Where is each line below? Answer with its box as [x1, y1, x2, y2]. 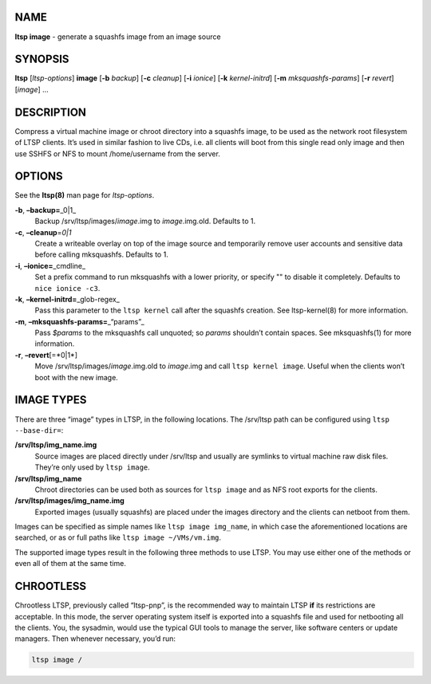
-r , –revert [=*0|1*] [14, 350, 77, 360]
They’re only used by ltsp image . [34, 462, 151, 472]
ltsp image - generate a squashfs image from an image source [14, 32, 221, 41]
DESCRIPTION [14, 105, 87, 119]
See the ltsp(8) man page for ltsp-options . [14, 191, 155, 200]
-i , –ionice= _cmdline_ [14, 261, 86, 270]
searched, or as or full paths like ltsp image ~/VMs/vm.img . [14, 533, 222, 542]
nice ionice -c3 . [34, 283, 101, 293]
